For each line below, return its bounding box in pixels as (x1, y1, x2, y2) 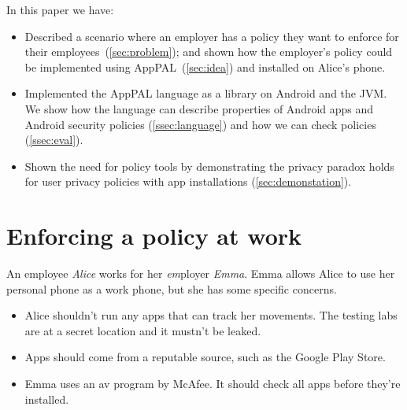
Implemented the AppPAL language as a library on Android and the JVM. (24, 85, 387, 102)
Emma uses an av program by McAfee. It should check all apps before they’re (24, 375, 401, 392)
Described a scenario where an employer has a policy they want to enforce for (24, 28, 399, 44)
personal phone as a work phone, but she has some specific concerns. (6, 280, 337, 297)
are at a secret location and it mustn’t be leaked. (24, 322, 261, 338)
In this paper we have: (6, 2, 114, 17)
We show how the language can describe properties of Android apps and (24, 100, 374, 116)
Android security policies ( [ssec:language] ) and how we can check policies (24, 116, 376, 132)
